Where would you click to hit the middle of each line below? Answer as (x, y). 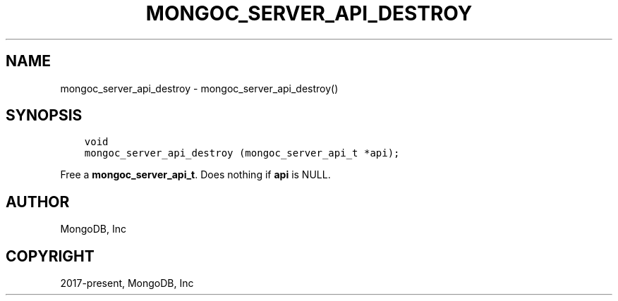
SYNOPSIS (44, 116)
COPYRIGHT (50, 256)
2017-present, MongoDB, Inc (127, 283)
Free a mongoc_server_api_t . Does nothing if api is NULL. (195, 175)
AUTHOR (38, 202)
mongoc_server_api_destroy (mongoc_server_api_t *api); (242, 153)
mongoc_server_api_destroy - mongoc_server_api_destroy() (199, 88)
